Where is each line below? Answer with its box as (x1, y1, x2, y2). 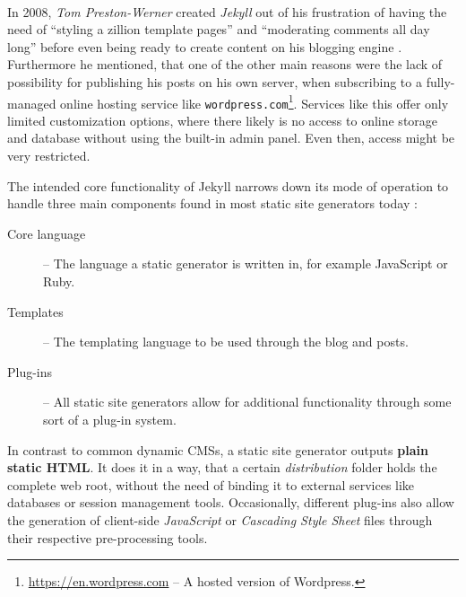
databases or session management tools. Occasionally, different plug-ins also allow (7, 493, 454, 512)
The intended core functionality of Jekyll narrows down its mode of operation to (7, 176, 449, 195)
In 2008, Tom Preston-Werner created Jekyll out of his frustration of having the (7, 2, 447, 21)
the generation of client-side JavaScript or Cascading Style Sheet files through (7, 510, 433, 529)
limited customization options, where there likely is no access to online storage (7, 110, 438, 129)
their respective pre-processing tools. (7, 528, 208, 547)
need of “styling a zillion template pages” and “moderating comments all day (7, 20, 430, 39)
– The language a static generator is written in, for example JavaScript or (43, 254, 448, 273)
